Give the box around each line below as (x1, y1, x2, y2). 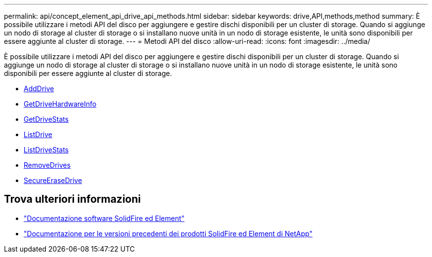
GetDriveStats (24, 115, 69, 123)
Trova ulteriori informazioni (4, 193, 141, 206)
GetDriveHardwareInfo (24, 100, 97, 108)
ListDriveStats (24, 146, 69, 154)
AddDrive (24, 84, 54, 93)
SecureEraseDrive (24, 176, 82, 184)
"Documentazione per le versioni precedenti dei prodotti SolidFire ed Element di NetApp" (24, 229, 313, 238)
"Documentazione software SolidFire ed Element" (24, 214, 185, 222)
